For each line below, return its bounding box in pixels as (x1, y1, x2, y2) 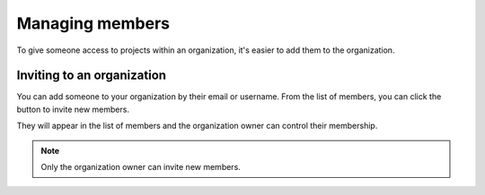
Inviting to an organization (16, 68, 166, 83)
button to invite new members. (16, 104, 130, 114)
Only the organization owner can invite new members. (40, 162, 242, 173)
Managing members (16, 13, 171, 33)
